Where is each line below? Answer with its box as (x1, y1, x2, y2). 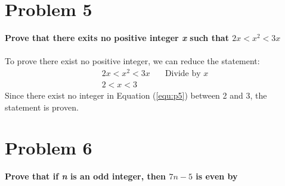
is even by (196, 170, 238, 182)
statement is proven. (5, 100, 79, 113)
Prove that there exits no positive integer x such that (5, 31, 229, 44)
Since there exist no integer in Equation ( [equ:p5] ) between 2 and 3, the (5, 89, 267, 102)
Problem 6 (5, 135, 92, 160)
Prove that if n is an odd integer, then (5, 170, 166, 182)
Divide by (165, 70, 201, 78)
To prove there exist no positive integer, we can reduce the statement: (5, 55, 260, 67)
